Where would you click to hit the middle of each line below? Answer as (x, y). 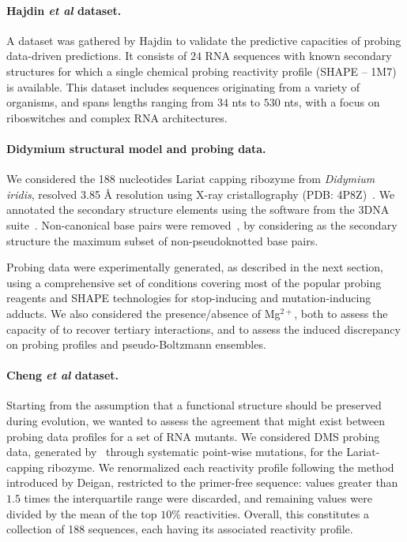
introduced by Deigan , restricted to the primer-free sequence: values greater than (202, 482)
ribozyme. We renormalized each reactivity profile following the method (221, 467)
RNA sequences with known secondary (298, 56)
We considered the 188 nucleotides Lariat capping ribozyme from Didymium (191, 179)
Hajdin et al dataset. (64, 10)
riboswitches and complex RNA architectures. (117, 117)
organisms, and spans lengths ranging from (110, 102)
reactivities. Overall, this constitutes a (277, 513)
